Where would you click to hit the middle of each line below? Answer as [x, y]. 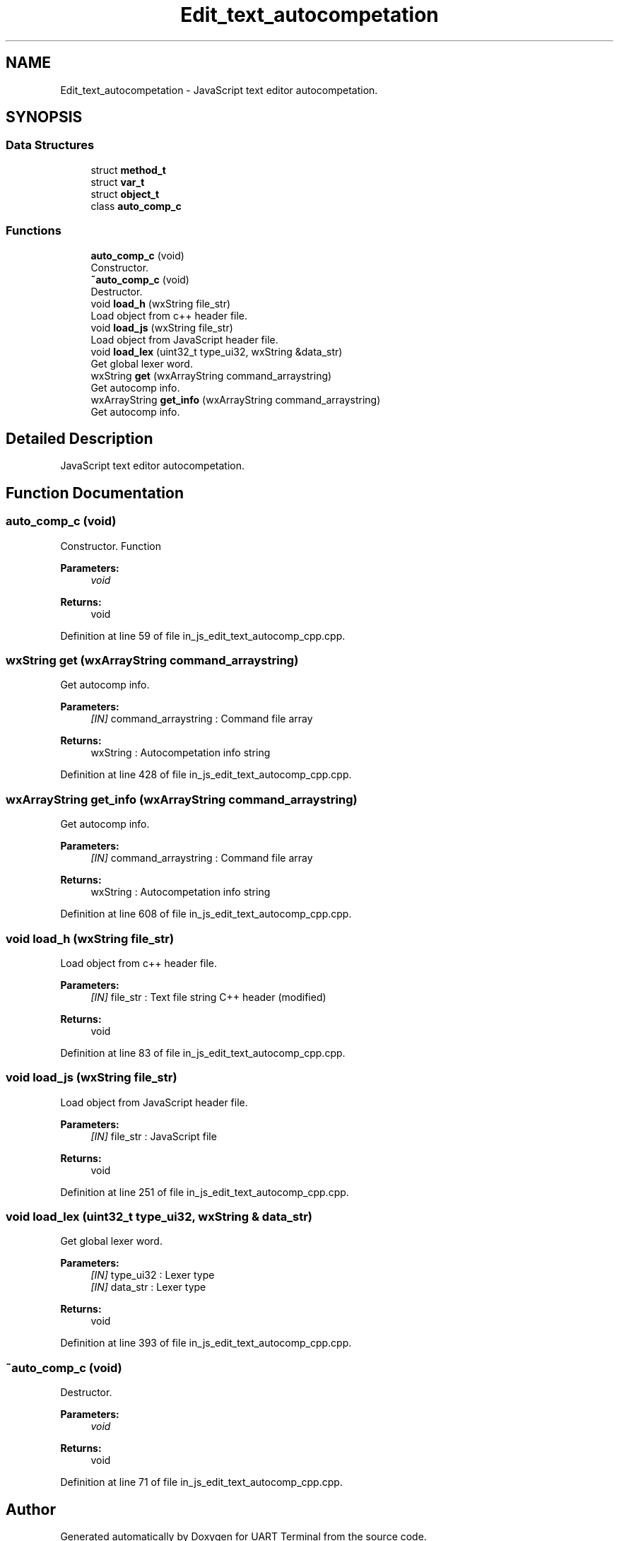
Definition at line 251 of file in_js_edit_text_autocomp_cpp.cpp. [205, 1192]
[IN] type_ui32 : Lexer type [153, 1275]
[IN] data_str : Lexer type [148, 1287]
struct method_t [128, 170]
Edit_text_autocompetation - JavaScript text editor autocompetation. [219, 90]
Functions [34, 231]
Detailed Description [79, 438]
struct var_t [118, 182]
